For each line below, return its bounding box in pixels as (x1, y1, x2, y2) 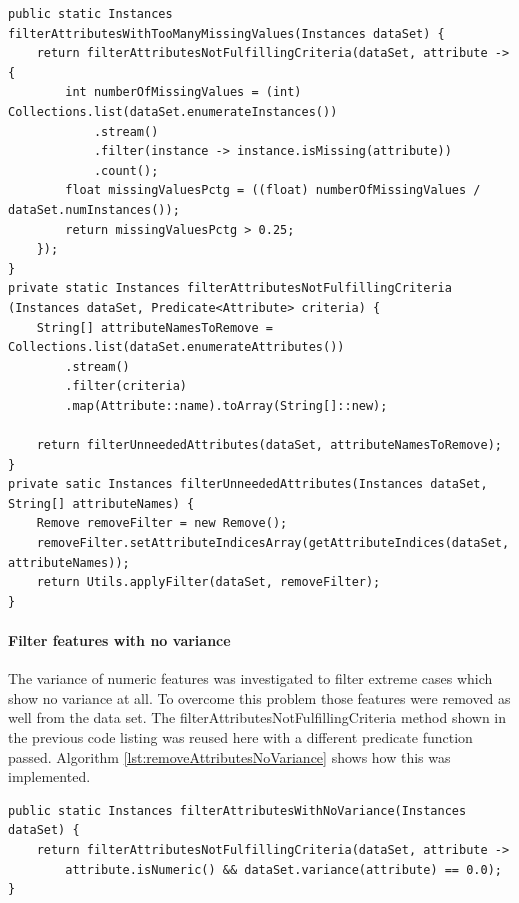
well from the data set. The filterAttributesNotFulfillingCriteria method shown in (8, 707, 507, 728)
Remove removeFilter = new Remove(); (36, 516, 288, 531)
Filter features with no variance (8, 630, 231, 650)
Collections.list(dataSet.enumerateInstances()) (8, 104, 338, 119)
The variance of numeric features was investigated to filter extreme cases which (8, 668, 493, 689)
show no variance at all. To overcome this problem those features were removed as (8, 687, 511, 708)
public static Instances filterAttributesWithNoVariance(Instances (8, 803, 467, 818)
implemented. (8, 766, 91, 787)
